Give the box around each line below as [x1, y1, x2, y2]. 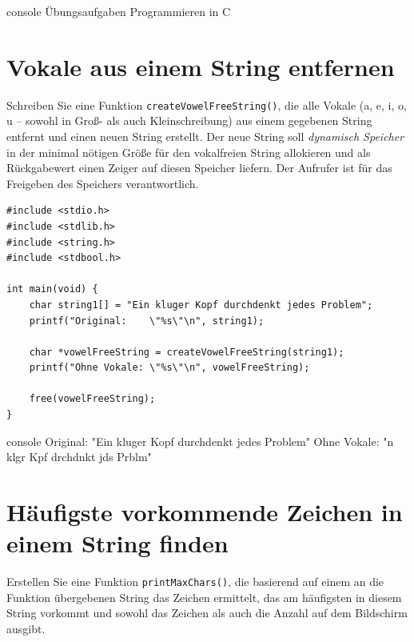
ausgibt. [6, 620, 46, 636]
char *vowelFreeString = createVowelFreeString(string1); [29, 346, 344, 358]
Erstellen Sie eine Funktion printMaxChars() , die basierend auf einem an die [6, 573, 384, 590]
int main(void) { [6, 283, 98, 295]
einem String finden [6, 527, 229, 560]
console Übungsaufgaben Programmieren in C [6, 3, 231, 19]
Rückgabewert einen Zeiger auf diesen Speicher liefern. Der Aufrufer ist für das [6, 159, 392, 176]
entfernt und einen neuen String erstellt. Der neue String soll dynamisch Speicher [6, 127, 404, 144]
